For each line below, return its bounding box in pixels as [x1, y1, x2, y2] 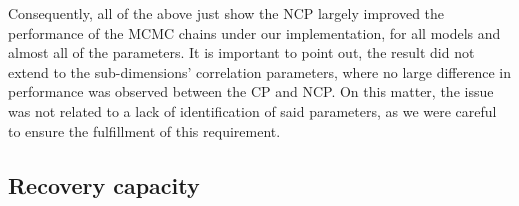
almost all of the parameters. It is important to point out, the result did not [8, 42, 475, 63]
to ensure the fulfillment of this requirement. [8, 120, 281, 141]
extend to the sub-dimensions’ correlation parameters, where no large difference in [8, 61, 512, 82]
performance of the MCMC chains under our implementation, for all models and [8, 22, 501, 43]
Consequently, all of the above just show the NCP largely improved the [8, 3, 445, 23]
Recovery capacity [8, 169, 200, 200]
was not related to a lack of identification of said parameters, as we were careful [8, 100, 497, 121]
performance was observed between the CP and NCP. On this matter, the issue [8, 81, 494, 102]
